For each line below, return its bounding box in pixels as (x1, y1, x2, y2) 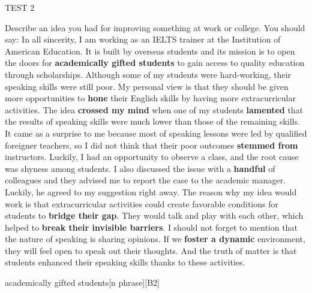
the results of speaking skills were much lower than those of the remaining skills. (5, 115, 300, 128)
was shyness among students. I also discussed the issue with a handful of (5, 162, 275, 174)
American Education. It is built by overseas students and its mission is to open (5, 44, 295, 57)
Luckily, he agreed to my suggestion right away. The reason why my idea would (5, 185, 297, 198)
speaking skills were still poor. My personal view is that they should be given (5, 80, 289, 92)
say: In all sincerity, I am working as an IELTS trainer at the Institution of (5, 33, 281, 46)
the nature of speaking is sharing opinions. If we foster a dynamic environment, (5, 232, 305, 245)
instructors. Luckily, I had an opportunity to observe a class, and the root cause (5, 150, 299, 163)
